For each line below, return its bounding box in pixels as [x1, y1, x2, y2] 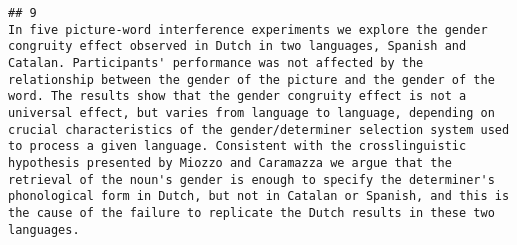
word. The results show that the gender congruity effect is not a [8, 89, 467, 104]
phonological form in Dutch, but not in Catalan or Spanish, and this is [8, 189, 510, 204]
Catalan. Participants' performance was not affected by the [8, 55, 424, 70]
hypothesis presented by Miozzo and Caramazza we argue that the [8, 155, 452, 170]
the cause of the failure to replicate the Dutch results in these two [8, 205, 495, 220]
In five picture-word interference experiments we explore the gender [8, 22, 488, 37]
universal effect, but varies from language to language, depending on [8, 105, 495, 120]
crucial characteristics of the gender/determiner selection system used [8, 122, 510, 137]
